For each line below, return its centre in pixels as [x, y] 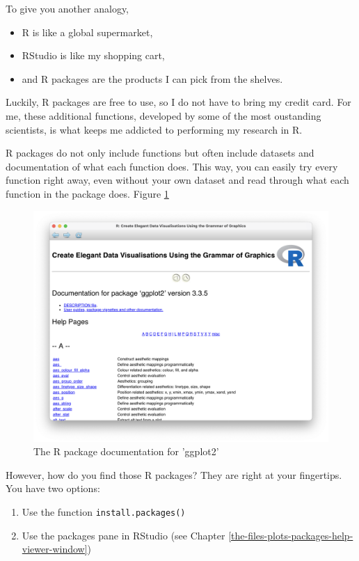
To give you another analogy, [67, 8]
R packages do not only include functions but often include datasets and [160, 153]
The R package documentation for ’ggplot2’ [126, 451]
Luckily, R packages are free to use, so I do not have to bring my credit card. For [178, 102]
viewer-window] [55, 549]
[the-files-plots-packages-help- [291, 535]
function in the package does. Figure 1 [87, 193]
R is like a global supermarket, [87, 32]
